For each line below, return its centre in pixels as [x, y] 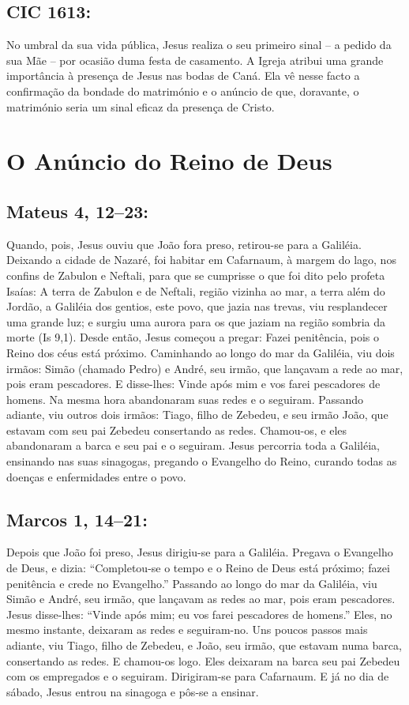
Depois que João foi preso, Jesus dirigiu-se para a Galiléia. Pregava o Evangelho [200, 552]
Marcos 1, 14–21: [77, 519]
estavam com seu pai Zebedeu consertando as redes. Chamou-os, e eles [177, 430]
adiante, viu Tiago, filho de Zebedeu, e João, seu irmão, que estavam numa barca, [204, 645]
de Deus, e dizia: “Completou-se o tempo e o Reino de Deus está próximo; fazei [198, 568]
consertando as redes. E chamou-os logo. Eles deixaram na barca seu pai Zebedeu [203, 660]
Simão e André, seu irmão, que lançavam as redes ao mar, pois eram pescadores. [201, 599]
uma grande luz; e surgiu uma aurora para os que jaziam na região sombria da [196, 321]
